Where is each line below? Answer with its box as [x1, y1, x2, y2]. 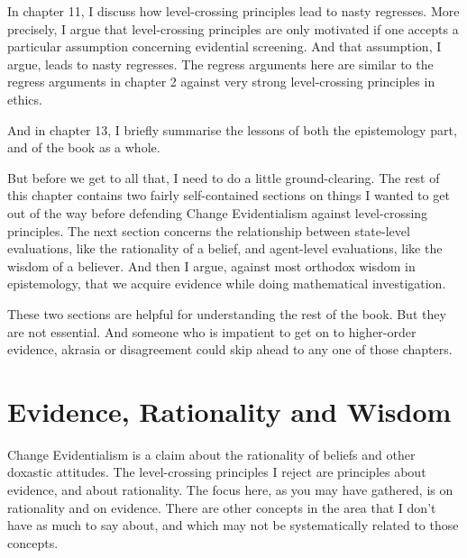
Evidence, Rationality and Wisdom [7, 392, 452, 429]
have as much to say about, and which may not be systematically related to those [7, 516, 459, 535]
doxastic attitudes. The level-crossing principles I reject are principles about [7, 462, 426, 481]
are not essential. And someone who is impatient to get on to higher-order [7, 322, 417, 341]
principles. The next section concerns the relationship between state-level [7, 221, 410, 240]
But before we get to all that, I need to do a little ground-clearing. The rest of [7, 168, 440, 187]
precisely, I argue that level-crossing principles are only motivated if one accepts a [7, 19, 459, 38]
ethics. [7, 89, 42, 108]
